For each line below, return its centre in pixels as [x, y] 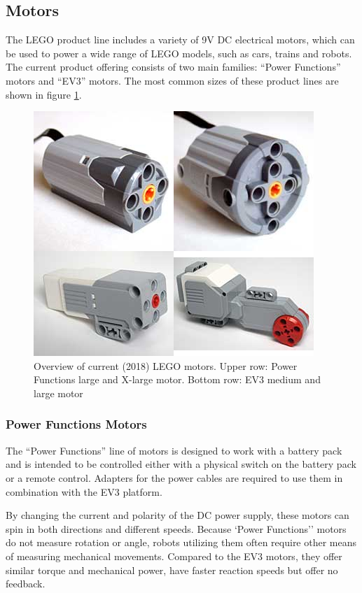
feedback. [26, 584]
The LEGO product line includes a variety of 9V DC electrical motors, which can [180, 40]
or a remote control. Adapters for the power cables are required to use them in [174, 477]
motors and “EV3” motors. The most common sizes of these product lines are [172, 80]
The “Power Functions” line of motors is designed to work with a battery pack [174, 450]
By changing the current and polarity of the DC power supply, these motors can [177, 515]
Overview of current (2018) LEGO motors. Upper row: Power [166, 365]
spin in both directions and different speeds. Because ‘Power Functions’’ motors [176, 528]
